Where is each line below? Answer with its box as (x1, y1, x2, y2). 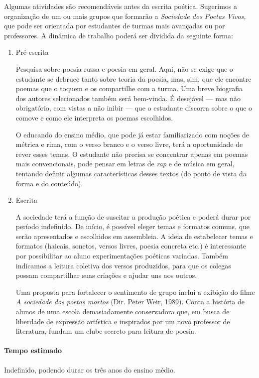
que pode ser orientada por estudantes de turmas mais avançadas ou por (4, 20, 225, 31)
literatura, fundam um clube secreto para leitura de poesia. (15, 326, 196, 336)
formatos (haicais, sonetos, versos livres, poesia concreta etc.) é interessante (15, 241, 246, 251)
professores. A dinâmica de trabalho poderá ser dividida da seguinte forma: (4, 30, 233, 40)
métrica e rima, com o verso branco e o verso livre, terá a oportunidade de (15, 139, 243, 149)
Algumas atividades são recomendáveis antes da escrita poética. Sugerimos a (4, 1, 238, 11)
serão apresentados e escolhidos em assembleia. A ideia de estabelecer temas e (15, 231, 253, 241)
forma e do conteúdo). (15, 178, 83, 188)
